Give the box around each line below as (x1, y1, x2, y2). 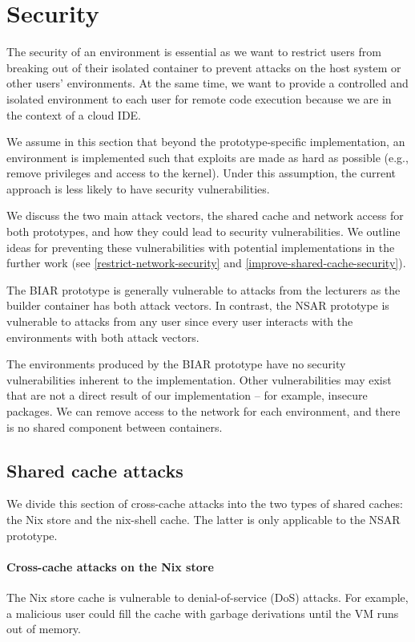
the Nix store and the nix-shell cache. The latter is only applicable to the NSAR (6, 510, 401, 527)
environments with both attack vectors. (6, 328, 199, 345)
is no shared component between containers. (6, 418, 223, 435)
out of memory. (6, 620, 81, 637)
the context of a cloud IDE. (6, 106, 141, 123)
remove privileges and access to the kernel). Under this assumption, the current (6, 165, 396, 181)
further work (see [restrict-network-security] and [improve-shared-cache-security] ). (6, 254, 406, 271)
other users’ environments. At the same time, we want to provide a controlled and (6, 75, 409, 91)
